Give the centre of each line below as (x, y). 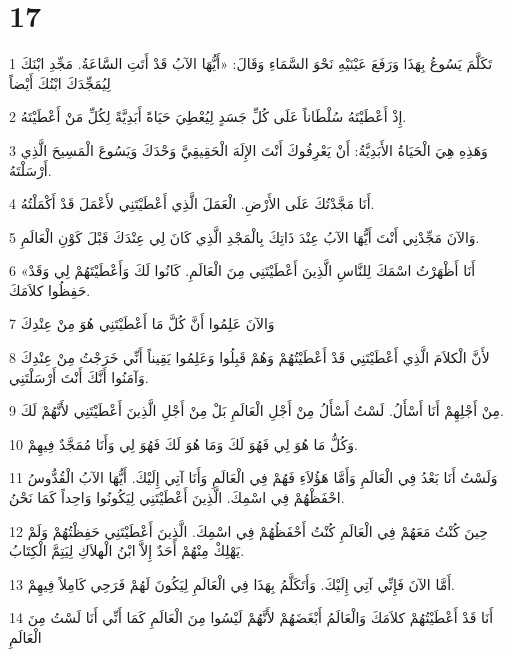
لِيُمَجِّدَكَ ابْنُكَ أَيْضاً (60, 82)
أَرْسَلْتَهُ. (30, 169)
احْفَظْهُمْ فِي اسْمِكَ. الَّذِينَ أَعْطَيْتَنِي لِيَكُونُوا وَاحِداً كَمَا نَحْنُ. (177, 497)
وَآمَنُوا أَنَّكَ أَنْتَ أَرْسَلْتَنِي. (79, 376)
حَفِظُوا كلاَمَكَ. (50, 289)
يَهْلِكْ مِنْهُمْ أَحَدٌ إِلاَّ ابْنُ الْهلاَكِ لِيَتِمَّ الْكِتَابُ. (127, 550)
